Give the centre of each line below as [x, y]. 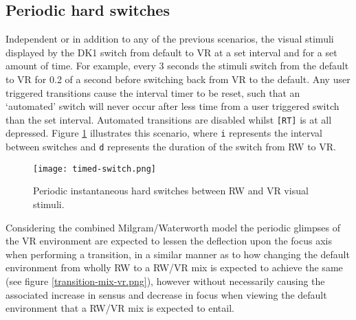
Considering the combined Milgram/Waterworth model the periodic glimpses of [173, 227]
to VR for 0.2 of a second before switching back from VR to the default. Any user [178, 79]
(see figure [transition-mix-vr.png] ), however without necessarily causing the [165, 281]
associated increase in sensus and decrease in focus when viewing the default [166, 294]
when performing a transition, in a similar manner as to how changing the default [178, 254]
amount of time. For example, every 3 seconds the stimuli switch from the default [177, 66]
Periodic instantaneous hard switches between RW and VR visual [171, 191]
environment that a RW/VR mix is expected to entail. [120, 308]
